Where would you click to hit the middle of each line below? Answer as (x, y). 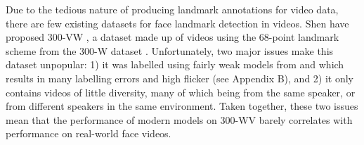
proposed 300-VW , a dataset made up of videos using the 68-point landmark (173, 37)
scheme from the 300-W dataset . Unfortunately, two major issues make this (170, 50)
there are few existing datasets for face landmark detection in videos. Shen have (177, 23)
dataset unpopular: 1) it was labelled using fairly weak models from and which (175, 64)
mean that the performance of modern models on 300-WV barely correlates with (179, 119)
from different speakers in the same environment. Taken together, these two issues (182, 106)
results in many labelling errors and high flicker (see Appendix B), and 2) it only (180, 78)
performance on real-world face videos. (89, 133)
